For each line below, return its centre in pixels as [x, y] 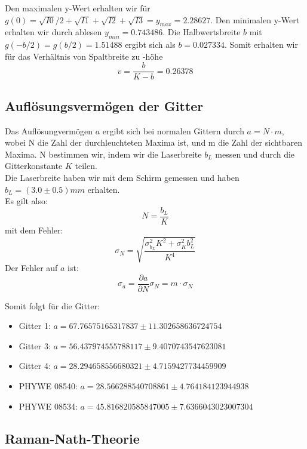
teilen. [86, 166]
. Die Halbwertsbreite [202, 32]
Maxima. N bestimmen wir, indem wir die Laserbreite [103, 154]
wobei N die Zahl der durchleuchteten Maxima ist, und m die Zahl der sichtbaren [154, 142]
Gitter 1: [35, 326]
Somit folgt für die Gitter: [52, 305]
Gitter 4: [35, 366]
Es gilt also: [26, 201]
